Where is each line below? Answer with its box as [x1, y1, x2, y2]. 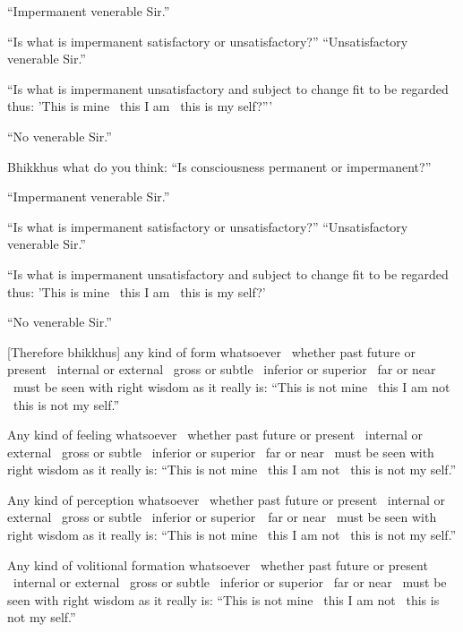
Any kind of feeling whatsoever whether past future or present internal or [7, 425, 424, 444]
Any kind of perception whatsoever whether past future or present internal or [7, 490, 446, 508]
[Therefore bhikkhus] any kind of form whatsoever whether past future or [7, 342, 416, 361]
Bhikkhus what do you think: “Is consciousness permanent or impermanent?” [7, 157, 432, 175]
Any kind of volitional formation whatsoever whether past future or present [7, 555, 428, 574]
